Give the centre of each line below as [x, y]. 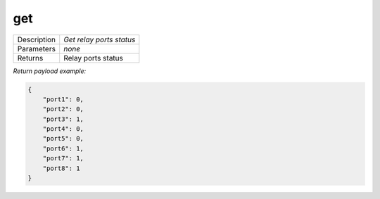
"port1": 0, [63, 99]
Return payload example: [50, 71]
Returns [30, 58]
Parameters [37, 49]
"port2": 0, [63, 109]
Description [37, 39]
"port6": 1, [63, 148]
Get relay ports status [100, 39]
